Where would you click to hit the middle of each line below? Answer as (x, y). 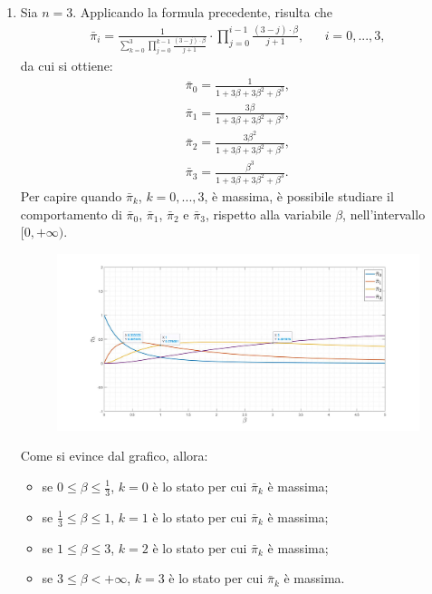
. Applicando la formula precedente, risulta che (203, 12)
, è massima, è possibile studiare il (299, 196)
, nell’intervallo (384, 214)
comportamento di (71, 214)
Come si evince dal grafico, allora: (114, 456)
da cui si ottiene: (67, 66)
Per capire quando (71, 196)
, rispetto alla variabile (268, 214)
